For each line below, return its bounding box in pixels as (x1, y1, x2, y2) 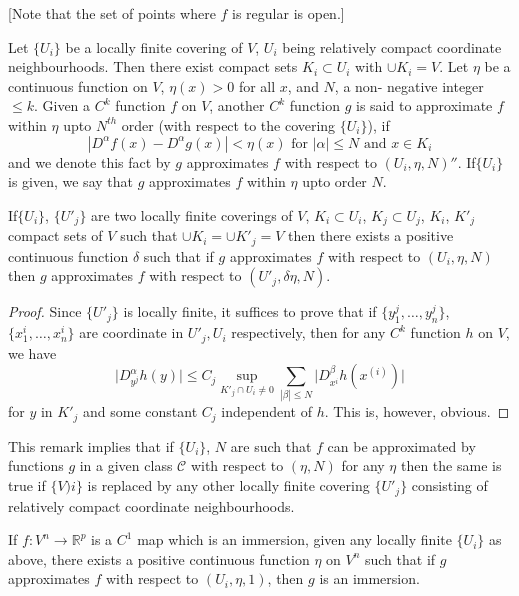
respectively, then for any (231, 322, 386, 343)
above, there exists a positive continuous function (8, 548, 310, 569)
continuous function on (8, 75, 148, 96)
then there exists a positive (288, 225, 454, 246)
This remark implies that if (8, 435, 174, 456)
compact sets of (8, 225, 103, 246)
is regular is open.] (232, 3, 345, 23)
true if (8, 475, 46, 496)
